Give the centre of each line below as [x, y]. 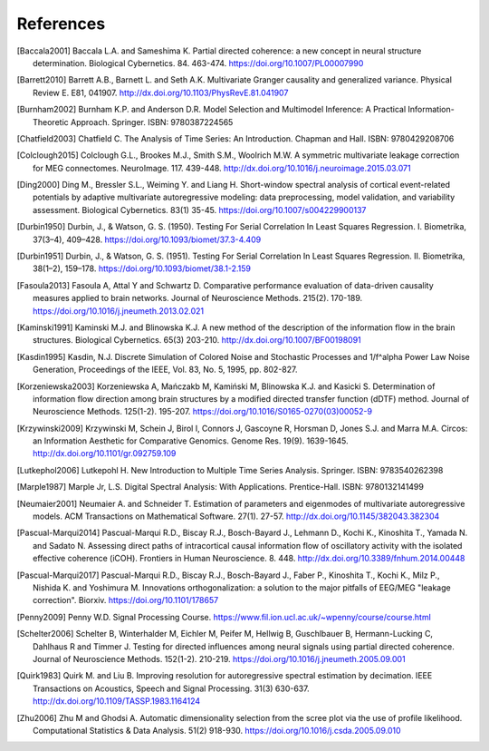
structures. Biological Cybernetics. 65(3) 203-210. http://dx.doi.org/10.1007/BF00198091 [197, 340]
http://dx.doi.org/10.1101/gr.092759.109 [105, 454]
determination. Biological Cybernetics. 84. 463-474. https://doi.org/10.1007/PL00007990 [198, 63]
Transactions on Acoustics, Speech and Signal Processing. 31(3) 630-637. [171, 688]
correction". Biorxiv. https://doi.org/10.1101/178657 [126, 600]
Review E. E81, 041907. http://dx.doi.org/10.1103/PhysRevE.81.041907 [161, 93]
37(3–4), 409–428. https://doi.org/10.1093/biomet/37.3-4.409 [147, 239]
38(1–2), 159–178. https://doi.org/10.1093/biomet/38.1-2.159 [142, 268]
